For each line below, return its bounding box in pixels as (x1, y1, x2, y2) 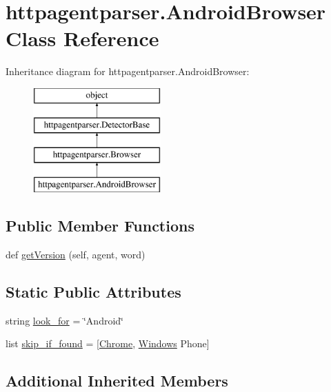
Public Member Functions (6, 215, 194, 236)
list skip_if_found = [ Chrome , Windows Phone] (6, 336, 210, 351)
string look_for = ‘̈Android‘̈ (6, 313, 123, 327)
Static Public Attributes (6, 280, 181, 302)
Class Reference (6, 24, 159, 52)
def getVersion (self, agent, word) (6, 247, 146, 261)
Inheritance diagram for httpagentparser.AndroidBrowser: (6, 64, 250, 79)
